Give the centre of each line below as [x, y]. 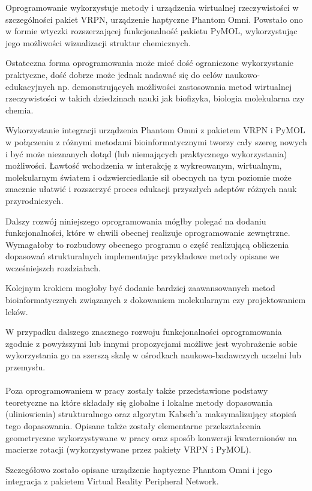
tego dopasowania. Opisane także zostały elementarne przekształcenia [133, 426]
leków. [17, 311]
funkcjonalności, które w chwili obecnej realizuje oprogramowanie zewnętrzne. [148, 233]
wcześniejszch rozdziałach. [53, 267]
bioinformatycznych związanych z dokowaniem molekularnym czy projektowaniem [156, 300]
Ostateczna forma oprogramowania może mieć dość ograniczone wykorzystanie [149, 63]
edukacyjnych [30, 86]
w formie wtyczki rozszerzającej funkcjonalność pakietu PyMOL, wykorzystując [151, 31]
